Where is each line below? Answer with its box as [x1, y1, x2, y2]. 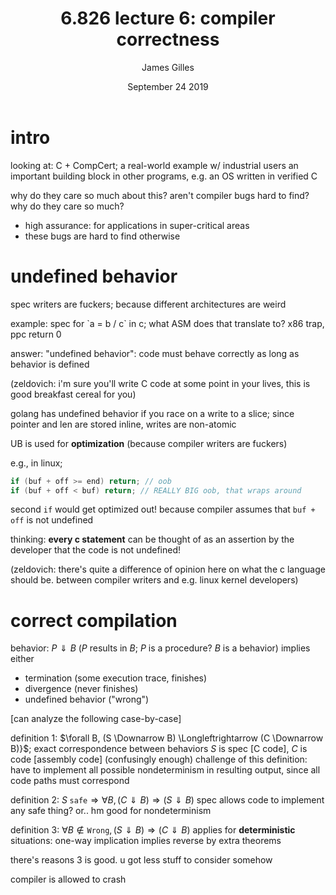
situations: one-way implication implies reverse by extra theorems [10, 835, 282, 847]
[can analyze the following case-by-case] [10, 713, 182, 725]
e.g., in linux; [10, 457, 63, 469]
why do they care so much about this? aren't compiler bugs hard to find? [10, 189, 310, 201]
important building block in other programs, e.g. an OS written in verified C [10, 170, 318, 182]
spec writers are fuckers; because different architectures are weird [10, 298, 287, 310]
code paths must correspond [10, 775, 130, 787]
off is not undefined [10, 514, 94, 526]
